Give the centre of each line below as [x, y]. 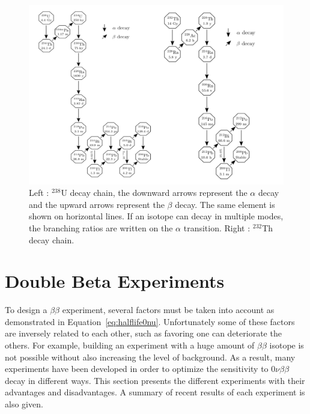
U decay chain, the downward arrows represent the [154, 193]
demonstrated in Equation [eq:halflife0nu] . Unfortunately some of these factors [150, 321]
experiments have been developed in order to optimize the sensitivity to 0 [140, 369]
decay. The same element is [225, 204]
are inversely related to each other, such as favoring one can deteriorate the [143, 333]
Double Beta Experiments [115, 281]
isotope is [287, 345]
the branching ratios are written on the [101, 227]
